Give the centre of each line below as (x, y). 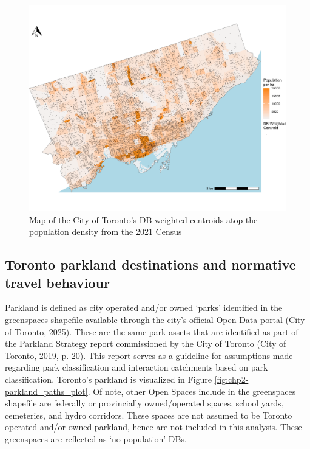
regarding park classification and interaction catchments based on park (136, 367)
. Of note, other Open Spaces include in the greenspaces (192, 391)
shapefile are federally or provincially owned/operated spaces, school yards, (144, 403)
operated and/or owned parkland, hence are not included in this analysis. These (153, 427)
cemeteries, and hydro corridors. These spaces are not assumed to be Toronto (149, 415)
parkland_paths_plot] (46, 391)
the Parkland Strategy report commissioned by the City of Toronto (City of (146, 343)
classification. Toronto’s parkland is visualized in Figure (109, 379)
